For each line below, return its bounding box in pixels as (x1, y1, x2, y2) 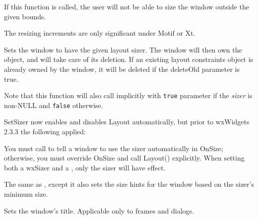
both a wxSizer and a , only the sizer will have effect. (4, 162, 166, 172)
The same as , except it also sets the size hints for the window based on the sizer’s (4, 179, 254, 189)
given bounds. (4, 11, 46, 21)
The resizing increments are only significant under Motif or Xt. (4, 28, 195, 38)
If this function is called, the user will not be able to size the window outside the (4, 1, 249, 11)
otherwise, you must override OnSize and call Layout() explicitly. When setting (4, 153, 245, 163)
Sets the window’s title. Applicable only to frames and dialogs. (4, 205, 194, 216)
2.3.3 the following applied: (4, 126, 86, 137)
